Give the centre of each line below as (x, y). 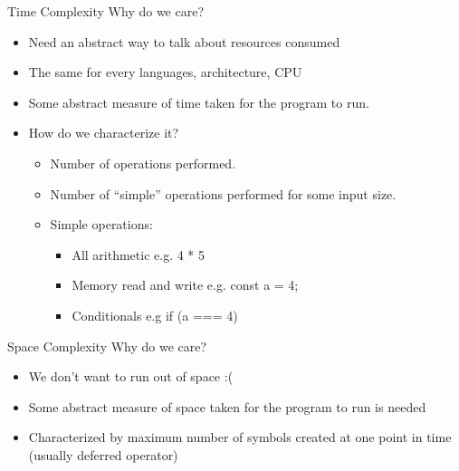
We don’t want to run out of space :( (131, 376)
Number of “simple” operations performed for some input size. (223, 193)
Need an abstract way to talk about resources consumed (184, 41)
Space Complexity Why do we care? (107, 346)
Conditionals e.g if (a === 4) (155, 315)
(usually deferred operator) (103, 454)
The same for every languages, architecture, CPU (165, 72)
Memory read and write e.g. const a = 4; (185, 285)
